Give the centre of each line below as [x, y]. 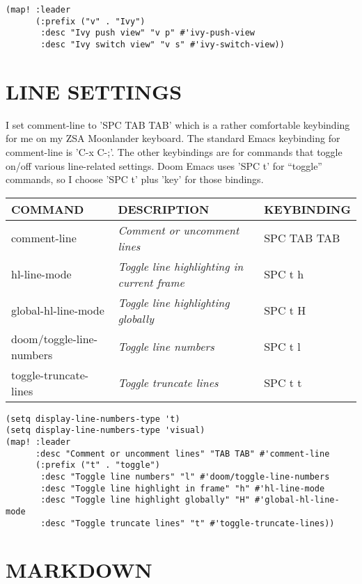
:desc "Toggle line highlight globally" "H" [145, 500]
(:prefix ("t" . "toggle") [97, 465]
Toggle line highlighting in [181, 266]
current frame [151, 282]
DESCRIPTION [164, 209]
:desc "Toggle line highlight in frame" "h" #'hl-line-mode [183, 488]
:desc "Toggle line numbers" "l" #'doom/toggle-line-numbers [185, 477]
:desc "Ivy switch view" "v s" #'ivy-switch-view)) [163, 44]
